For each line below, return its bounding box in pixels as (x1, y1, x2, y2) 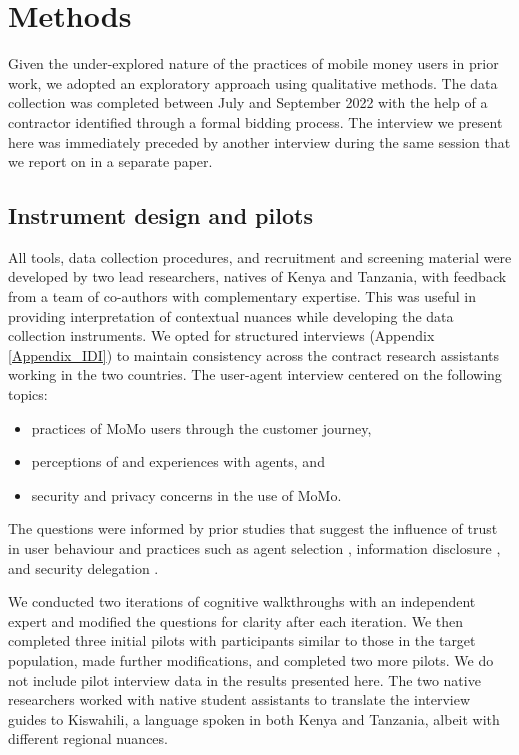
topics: (8, 384, 48, 405)
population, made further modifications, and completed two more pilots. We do (8, 649, 494, 670)
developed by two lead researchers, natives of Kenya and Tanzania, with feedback (8, 266, 507, 287)
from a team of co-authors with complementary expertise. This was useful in (8, 286, 476, 307)
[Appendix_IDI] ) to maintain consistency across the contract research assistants (8, 344, 500, 365)
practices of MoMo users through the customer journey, (31, 417, 372, 438)
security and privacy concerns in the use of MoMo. (31, 484, 342, 505)
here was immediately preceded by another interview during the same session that (8, 131, 511, 152)
